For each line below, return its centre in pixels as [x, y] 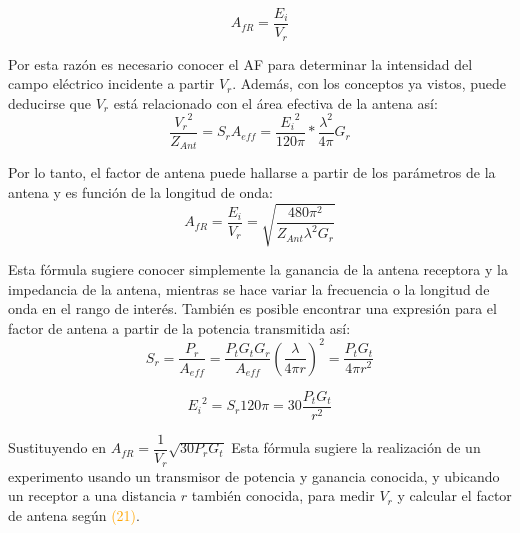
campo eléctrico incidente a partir [111, 83]
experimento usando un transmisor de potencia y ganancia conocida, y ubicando [254, 475]
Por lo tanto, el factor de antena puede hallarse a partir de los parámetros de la [252, 172]
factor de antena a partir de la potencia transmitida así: [179, 327]
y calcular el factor [454, 495]
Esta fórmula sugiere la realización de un [356, 447]
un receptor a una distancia [92, 495]
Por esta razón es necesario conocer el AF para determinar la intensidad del [240, 63]
